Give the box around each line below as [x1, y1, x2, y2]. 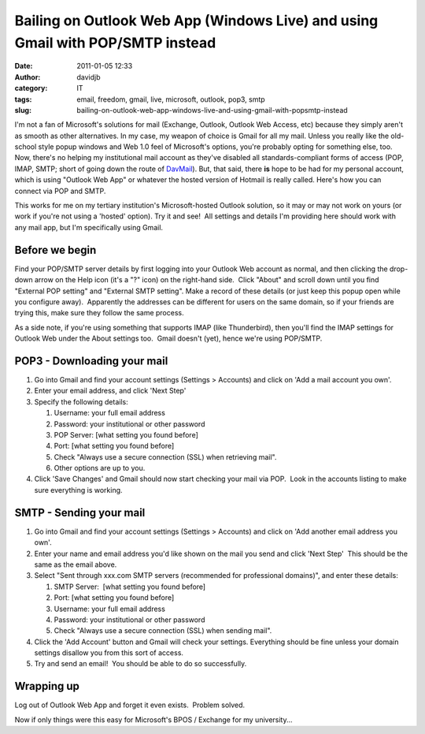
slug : [14, 105, 31, 114]
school [14, 142, 37, 151]
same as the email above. [34, 560, 117, 569]
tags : [14, 95, 32, 104]
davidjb [76, 72, 102, 82]
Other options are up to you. [54, 464, 146, 473]
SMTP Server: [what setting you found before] [54, 582, 206, 591]
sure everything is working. [34, 485, 123, 494]
